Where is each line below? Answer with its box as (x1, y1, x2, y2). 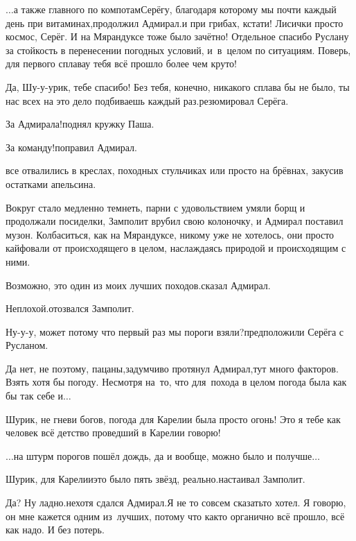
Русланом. (6, 338, 48, 352)
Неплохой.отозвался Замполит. (6, 301, 134, 316)
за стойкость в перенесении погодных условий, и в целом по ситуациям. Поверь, (6, 42, 351, 57)
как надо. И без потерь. (6, 522, 105, 537)
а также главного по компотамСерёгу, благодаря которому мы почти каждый (13, 2, 337, 16)
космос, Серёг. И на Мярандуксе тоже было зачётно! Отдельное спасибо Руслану (6, 29, 349, 44)
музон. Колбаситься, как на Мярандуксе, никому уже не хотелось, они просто (6, 227, 335, 241)
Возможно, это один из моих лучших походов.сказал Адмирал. (6, 277, 271, 292)
